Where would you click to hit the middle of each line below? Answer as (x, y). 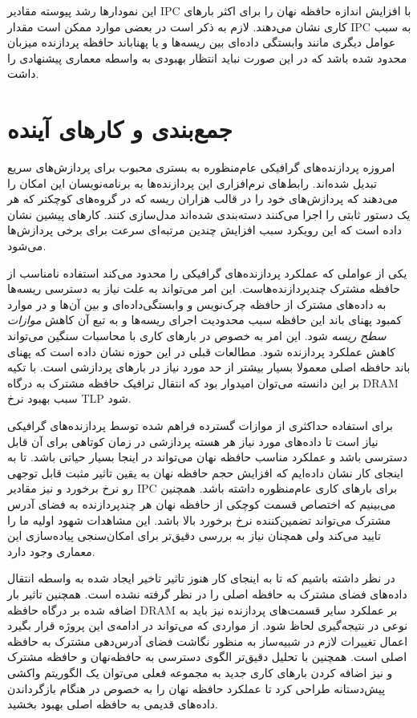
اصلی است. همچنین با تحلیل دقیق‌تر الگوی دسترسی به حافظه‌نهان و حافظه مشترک (207, 657)
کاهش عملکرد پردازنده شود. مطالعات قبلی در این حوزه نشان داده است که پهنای (202, 351)
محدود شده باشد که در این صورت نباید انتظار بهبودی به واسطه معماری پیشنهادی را (207, 57)
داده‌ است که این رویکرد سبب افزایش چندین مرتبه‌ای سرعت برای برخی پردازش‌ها (205, 230)
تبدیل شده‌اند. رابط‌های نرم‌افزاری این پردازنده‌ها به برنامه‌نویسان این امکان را (192, 183)
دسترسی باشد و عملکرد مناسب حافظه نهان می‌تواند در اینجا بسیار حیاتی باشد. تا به (208, 457)
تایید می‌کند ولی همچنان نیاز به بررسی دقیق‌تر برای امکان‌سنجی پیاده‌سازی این (194, 535)
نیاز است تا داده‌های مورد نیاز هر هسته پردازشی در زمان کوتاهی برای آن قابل (193, 441)
